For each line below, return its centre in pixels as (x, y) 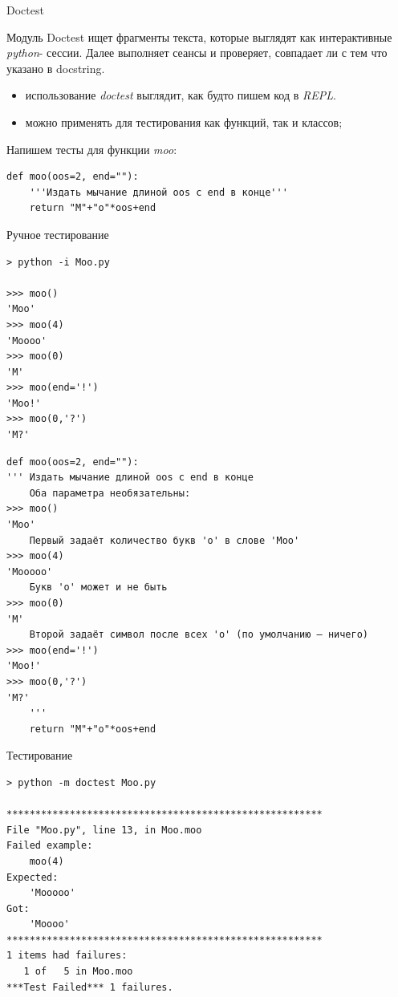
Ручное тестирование (58, 234)
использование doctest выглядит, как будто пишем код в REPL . (181, 95)
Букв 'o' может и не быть (98, 588)
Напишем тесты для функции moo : (92, 149)
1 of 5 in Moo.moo (78, 972)
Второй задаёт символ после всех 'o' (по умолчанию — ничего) (199, 635)
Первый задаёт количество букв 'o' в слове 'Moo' (164, 540)
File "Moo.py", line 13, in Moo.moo (104, 830)
